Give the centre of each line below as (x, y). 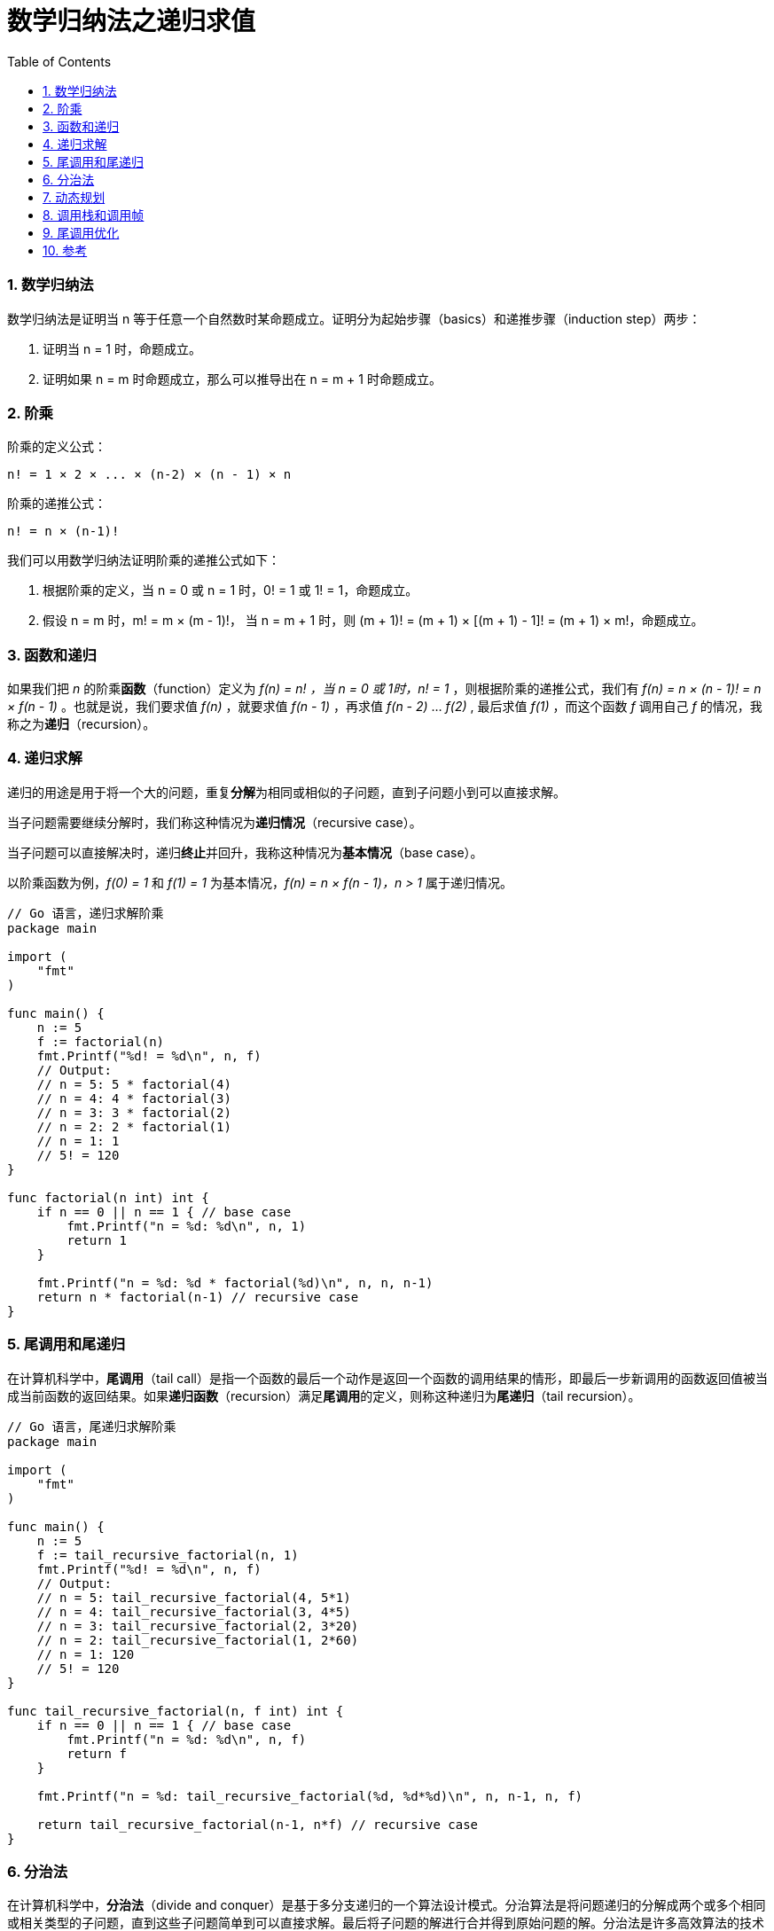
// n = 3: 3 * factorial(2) (134, 1112)
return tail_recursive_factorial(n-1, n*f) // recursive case (258, 1824)
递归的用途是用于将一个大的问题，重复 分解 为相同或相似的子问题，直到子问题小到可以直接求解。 (286, 792)
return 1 (97, 1240)
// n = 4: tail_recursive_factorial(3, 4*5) (194, 1611)
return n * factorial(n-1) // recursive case (198, 1297)
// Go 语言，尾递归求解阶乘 (92, 1426)
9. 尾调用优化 (81, 232)
